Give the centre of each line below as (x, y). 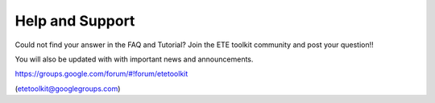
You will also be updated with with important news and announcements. (134, 59)
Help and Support (75, 21)
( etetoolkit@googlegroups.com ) (68, 89)
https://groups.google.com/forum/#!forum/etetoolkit (101, 74)
